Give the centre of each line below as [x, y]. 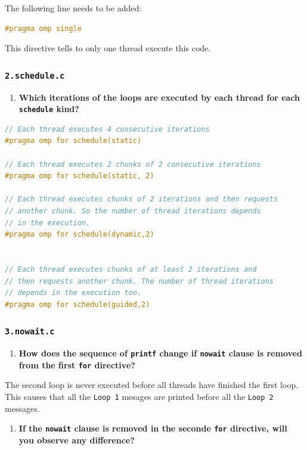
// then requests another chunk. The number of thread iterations [139, 281]
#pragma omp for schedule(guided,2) [77, 304]
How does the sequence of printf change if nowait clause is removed [160, 353]
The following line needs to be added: [73, 8]
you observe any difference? [77, 440]
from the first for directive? [77, 364]
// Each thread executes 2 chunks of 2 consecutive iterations [133, 164]
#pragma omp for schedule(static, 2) [80, 176]
